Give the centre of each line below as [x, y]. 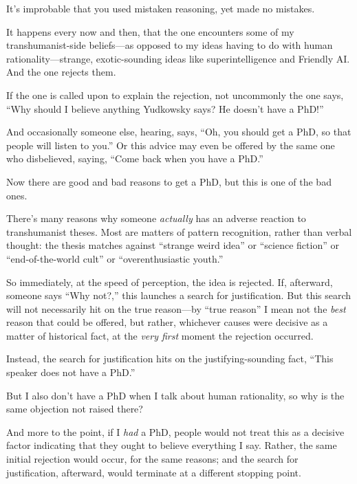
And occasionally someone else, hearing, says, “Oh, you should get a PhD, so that [179, 132]
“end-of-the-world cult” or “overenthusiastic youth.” [115, 258]
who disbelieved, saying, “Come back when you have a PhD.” [135, 158]
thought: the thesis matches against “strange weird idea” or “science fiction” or [173, 245]
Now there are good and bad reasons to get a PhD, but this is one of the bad [169, 181]
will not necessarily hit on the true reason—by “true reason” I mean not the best [176, 308]
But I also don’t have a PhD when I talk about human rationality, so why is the [175, 395]
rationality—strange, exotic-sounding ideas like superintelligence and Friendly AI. [178, 58]
